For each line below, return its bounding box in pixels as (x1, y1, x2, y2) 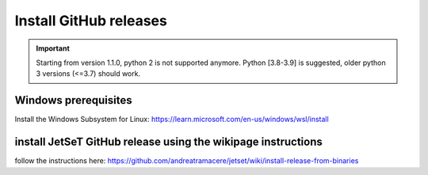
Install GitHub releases (14, 12, 168, 29)
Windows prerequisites (14, 93, 132, 107)
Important (36, 44, 71, 53)
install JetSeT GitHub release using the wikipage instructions (14, 135, 323, 149)
